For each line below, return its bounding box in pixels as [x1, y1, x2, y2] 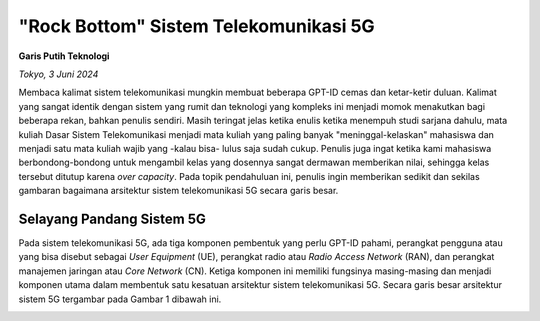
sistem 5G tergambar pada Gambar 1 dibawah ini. [18, 293, 222, 305]
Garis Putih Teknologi [18, 50, 110, 62]
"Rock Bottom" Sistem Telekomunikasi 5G [18, 15, 375, 37]
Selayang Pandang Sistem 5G [18, 210, 207, 227]
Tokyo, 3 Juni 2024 [18, 68, 99, 80]
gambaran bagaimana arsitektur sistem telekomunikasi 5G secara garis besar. [18, 185, 339, 197]
